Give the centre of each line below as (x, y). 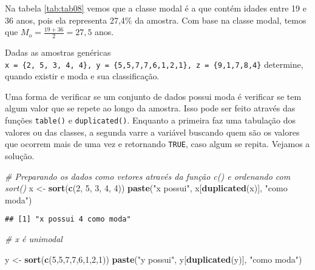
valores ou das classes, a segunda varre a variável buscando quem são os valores (152, 132)
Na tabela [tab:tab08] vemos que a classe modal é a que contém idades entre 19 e (156, 8)
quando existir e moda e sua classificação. (82, 76)
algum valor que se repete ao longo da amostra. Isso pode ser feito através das (150, 108)
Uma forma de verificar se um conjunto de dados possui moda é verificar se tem (153, 96)
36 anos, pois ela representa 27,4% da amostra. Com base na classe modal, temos (156, 20)
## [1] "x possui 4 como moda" (68, 219)
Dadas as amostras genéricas (58, 52)
